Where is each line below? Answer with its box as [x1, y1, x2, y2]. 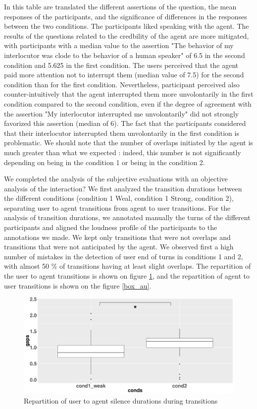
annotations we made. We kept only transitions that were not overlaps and [4, 232, 231, 242]
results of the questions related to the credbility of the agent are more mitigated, [4, 30, 249, 41]
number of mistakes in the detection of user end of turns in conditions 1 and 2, [4, 251, 243, 261]
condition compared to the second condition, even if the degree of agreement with [4, 98, 252, 109]
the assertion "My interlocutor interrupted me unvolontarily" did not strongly [4, 108, 239, 118]
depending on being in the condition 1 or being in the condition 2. [4, 157, 205, 167]
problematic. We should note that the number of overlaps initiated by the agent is [4, 137, 253, 148]
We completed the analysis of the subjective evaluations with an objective [4, 174, 228, 184]
